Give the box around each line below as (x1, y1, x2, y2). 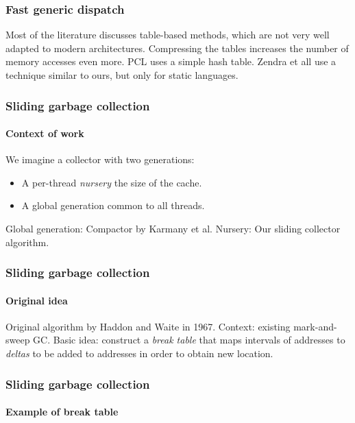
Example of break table (5, 404, 119, 419)
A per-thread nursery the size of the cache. (21, 175, 202, 189)
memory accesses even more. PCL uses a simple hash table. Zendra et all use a (5, 54, 336, 69)
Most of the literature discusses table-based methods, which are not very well (5, 27, 330, 42)
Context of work (5, 126, 84, 141)
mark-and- (293, 319, 337, 333)
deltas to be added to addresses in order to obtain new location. (5, 346, 273, 361)
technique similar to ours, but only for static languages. (5, 68, 238, 82)
